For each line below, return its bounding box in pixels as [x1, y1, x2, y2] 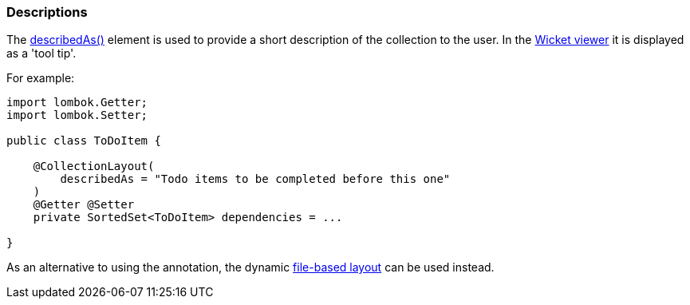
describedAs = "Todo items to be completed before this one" [60, 172, 451, 186]
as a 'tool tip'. [6, 46, 77, 61]
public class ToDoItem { [6, 134, 161, 148]
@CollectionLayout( [33, 160, 155, 173]
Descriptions [6, 4, 88, 20]
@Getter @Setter [33, 198, 135, 212]
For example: [6, 71, 75, 85]
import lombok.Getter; [6, 96, 148, 109]
